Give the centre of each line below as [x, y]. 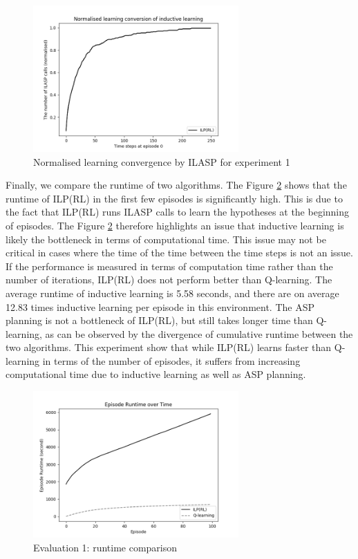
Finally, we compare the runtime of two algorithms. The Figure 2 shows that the [176, 185]
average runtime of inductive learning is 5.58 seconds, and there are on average [172, 293]
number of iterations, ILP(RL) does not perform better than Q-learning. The [169, 279]
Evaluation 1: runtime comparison [105, 547]
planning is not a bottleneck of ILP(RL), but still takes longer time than [159, 320]
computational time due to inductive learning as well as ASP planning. [156, 374]
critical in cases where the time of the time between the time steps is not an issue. [179, 253]
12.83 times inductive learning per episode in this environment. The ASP [160, 306]
